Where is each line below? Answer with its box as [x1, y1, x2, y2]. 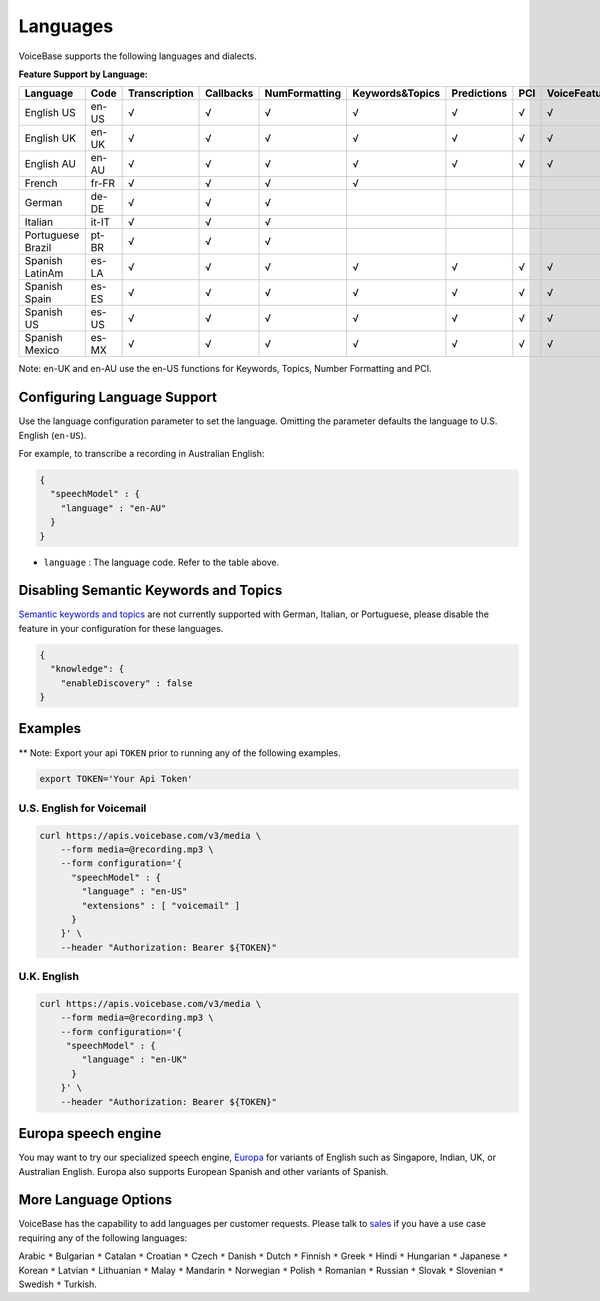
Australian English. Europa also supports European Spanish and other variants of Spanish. [18, 1165, 389, 1177]
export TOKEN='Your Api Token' [39, 773, 194, 785]
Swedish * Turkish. [18, 1278, 97, 1290]
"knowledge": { [50, 663, 125, 675]
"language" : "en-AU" [60, 502, 167, 514]
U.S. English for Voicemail [18, 801, 147, 815]
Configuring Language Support [18, 389, 217, 406]
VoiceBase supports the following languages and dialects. [18, 50, 257, 62]
